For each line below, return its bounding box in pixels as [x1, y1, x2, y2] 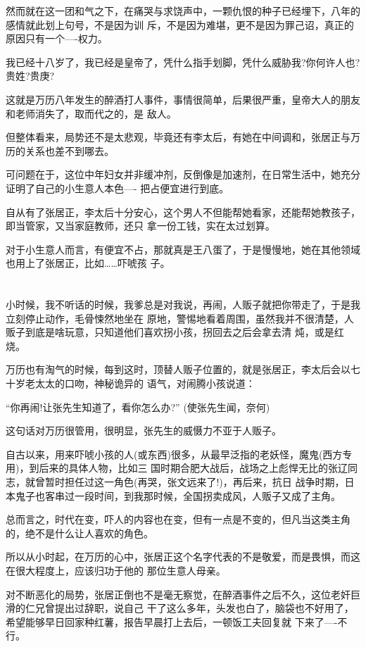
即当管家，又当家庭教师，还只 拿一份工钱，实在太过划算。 [6, 218, 275, 233]
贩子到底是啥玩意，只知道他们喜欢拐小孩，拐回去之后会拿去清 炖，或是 [6, 325, 334, 339]
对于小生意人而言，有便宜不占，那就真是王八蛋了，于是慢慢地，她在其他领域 [6, 241, 360, 256]
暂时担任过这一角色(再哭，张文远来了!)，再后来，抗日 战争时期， [44, 475, 345, 489]
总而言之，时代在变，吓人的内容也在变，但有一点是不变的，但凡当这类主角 [6, 512, 351, 527]
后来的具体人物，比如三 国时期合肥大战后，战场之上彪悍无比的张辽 [39, 460, 348, 475]
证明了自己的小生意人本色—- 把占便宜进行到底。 [6, 180, 229, 195]
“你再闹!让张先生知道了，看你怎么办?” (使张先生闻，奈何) [6, 399, 270, 414]
